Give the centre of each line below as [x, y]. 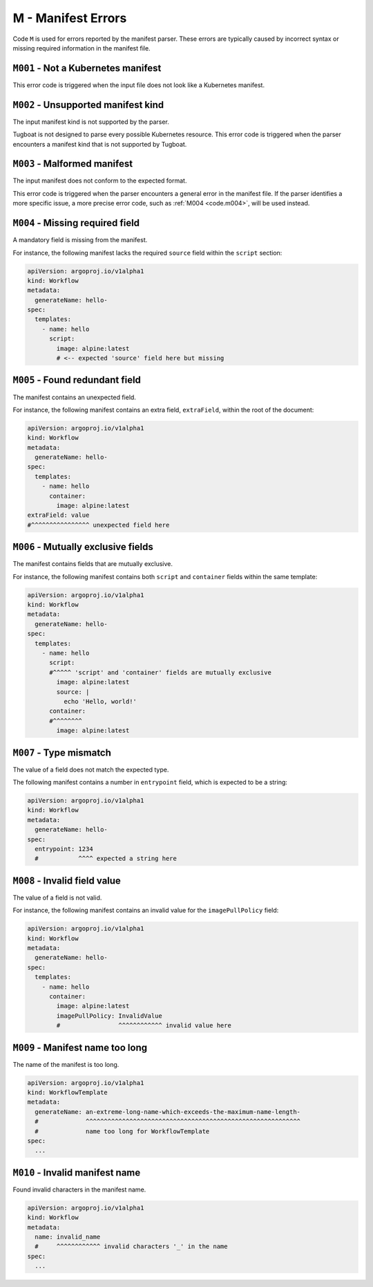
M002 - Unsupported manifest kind [88, 105]
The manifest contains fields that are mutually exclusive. [93, 564]
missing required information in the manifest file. [82, 48]
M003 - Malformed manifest [73, 164]
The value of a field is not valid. [57, 897]
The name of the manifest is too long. [66, 1064]
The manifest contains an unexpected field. [74, 397]
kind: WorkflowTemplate [68, 1093]
